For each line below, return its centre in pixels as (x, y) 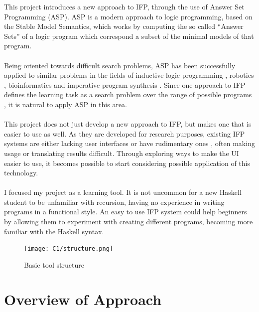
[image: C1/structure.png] (68, 249)
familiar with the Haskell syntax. (54, 231)
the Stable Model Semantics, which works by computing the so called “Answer (124, 26)
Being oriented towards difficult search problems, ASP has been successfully (120, 65)
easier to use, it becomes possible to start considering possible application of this (127, 163)
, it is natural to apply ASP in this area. (66, 104)
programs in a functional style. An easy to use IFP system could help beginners (126, 212)
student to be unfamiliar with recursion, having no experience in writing (114, 202)
